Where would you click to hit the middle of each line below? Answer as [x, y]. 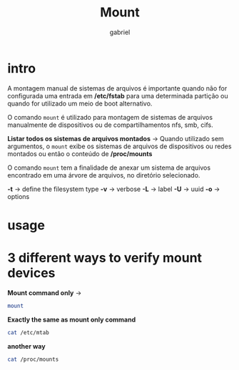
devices [31, 273]
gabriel [120, 32]
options [19, 196]
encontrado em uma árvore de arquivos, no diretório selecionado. [104, 175]
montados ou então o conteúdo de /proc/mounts [80, 153]
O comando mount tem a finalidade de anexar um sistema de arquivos [109, 168]
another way [26, 346]
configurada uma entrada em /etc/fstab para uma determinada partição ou [118, 96]
